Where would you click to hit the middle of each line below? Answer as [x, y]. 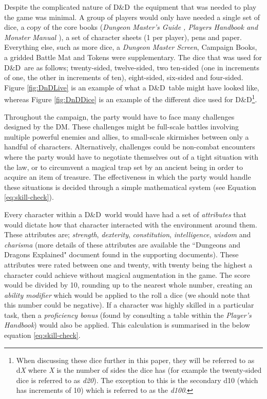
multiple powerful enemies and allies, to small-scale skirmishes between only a [127, 136]
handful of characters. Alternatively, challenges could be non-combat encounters [130, 147]
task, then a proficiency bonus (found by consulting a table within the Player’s [128, 315]
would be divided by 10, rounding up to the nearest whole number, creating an [128, 285]
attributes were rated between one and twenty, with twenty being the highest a [128, 264]
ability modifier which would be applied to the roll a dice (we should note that [127, 294]
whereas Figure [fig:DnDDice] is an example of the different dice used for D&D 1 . [131, 98]
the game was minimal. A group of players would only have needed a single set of [132, 17]
